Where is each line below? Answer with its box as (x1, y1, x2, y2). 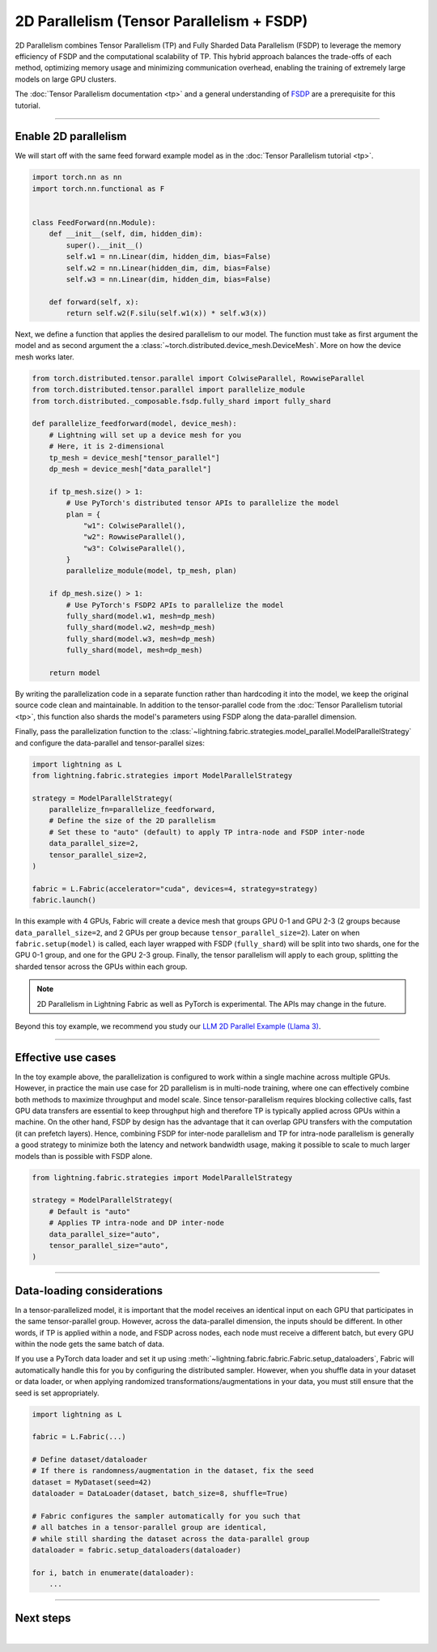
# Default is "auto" (49, 1207, 131, 1216)
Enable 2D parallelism (15, 130, 127, 143)
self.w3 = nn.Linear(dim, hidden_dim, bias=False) (66, 274, 271, 283)
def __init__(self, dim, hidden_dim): (49, 229, 203, 239)
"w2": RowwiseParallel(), (83, 533, 186, 541)
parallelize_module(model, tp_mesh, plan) (66, 567, 238, 575)
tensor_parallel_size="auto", (49, 1241, 169, 1250)
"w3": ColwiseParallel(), (83, 543, 186, 553)
